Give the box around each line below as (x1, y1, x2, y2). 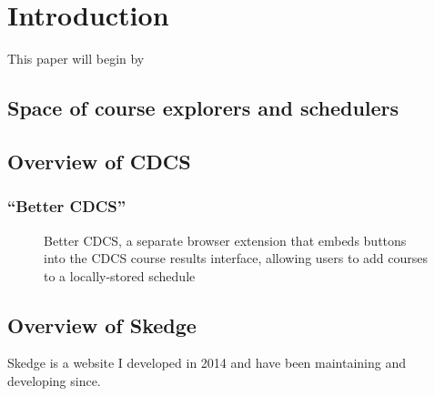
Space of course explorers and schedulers (7, 94, 400, 122)
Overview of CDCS (7, 147, 191, 175)
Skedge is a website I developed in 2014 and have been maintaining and (7, 353, 407, 372)
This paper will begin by (7, 49, 145, 68)
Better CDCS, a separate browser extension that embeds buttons (44, 230, 407, 249)
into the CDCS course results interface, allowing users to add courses (44, 249, 429, 268)
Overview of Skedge (7, 310, 197, 339)
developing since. (7, 371, 101, 391)
